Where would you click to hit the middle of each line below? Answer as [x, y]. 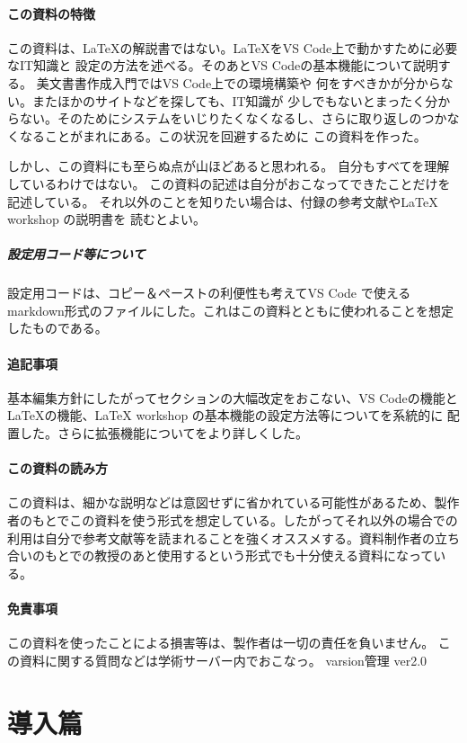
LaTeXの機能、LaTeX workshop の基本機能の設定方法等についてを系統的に [225, 415]
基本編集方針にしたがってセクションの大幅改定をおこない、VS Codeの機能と [233, 397]
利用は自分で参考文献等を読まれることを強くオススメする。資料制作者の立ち [233, 537]
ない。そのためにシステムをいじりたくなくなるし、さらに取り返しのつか [233, 118]
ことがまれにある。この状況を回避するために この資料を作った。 [235, 135]
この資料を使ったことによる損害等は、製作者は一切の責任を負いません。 [221, 643]
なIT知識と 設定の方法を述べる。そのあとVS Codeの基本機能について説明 [223, 65]
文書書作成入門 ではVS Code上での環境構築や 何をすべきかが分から [245, 82]
